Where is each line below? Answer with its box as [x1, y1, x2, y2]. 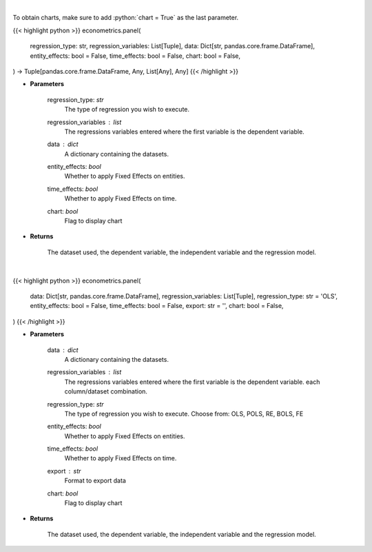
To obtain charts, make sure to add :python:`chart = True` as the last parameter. [12, 14, 239, 22]
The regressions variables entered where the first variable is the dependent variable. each [64, 378, 320, 386]
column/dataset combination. [64, 387, 148, 396]
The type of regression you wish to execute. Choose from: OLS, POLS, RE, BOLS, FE [64, 409, 304, 418]
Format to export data [64, 476, 127, 485]
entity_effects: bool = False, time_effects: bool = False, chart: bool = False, [30, 52, 241, 60]
